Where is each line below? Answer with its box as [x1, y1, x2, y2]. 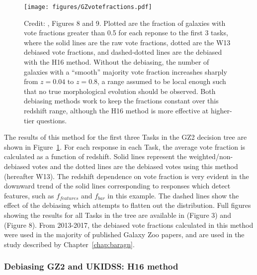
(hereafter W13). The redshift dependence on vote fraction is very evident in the [4, 171, 249, 181]
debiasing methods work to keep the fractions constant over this [24, 95, 219, 106]
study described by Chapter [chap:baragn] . [4, 239, 135, 249]
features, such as [4, 190, 54, 200]
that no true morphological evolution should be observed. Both [24, 86, 216, 96]
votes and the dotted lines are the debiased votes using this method [32, 161, 238, 171]
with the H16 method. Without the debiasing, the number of [24, 57, 209, 67]
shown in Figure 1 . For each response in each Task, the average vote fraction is [4, 141, 246, 152]
